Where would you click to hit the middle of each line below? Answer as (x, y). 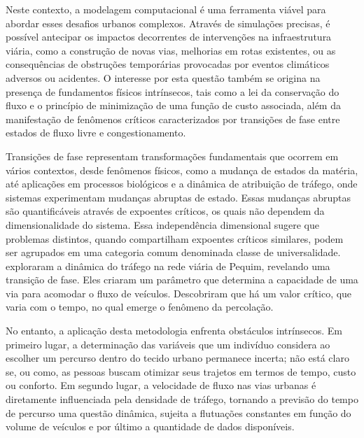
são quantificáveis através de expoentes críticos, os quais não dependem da (165, 211)
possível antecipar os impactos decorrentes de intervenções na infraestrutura (169, 37)
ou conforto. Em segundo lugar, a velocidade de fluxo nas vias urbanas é (161, 385)
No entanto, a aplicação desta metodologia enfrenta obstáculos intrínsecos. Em (174, 331)
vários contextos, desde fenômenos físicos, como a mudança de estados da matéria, (182, 170)
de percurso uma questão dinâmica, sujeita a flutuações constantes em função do (178, 412)
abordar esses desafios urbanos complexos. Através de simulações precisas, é (168, 23)
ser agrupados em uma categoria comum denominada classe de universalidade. (173, 252)
